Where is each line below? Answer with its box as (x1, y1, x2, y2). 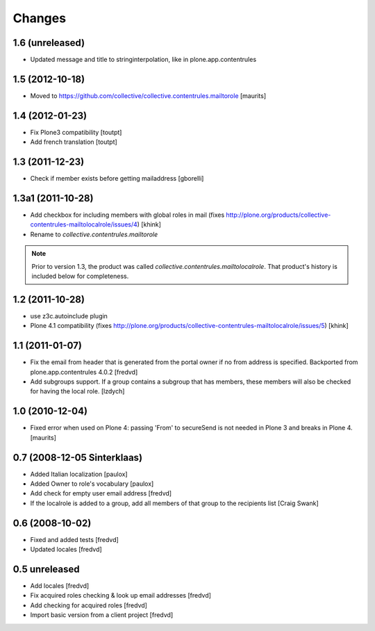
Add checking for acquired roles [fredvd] (30, 601, 147, 609)
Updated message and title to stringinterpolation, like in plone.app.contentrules (30, 56, 257, 64)
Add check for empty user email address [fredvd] (30, 489, 172, 498)
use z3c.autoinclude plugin (30, 311, 108, 320)
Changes (12, 10, 66, 26)
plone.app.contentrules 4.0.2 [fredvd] (30, 368, 138, 376)
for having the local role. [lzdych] (30, 387, 125, 395)
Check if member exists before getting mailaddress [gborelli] (30, 174, 204, 183)
